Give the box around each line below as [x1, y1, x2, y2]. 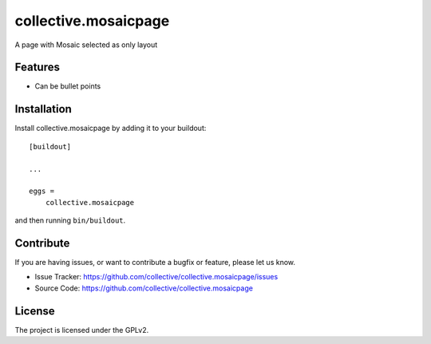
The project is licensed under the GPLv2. [14, 325, 149, 334]
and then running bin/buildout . [14, 215, 126, 225]
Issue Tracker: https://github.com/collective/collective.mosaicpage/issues [34, 272, 279, 282]
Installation [14, 102, 72, 116]
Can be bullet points [34, 81, 101, 91]
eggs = [29, 187, 55, 196]
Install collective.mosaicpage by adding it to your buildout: [14, 124, 207, 133]
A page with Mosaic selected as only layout [14, 40, 158, 49]
